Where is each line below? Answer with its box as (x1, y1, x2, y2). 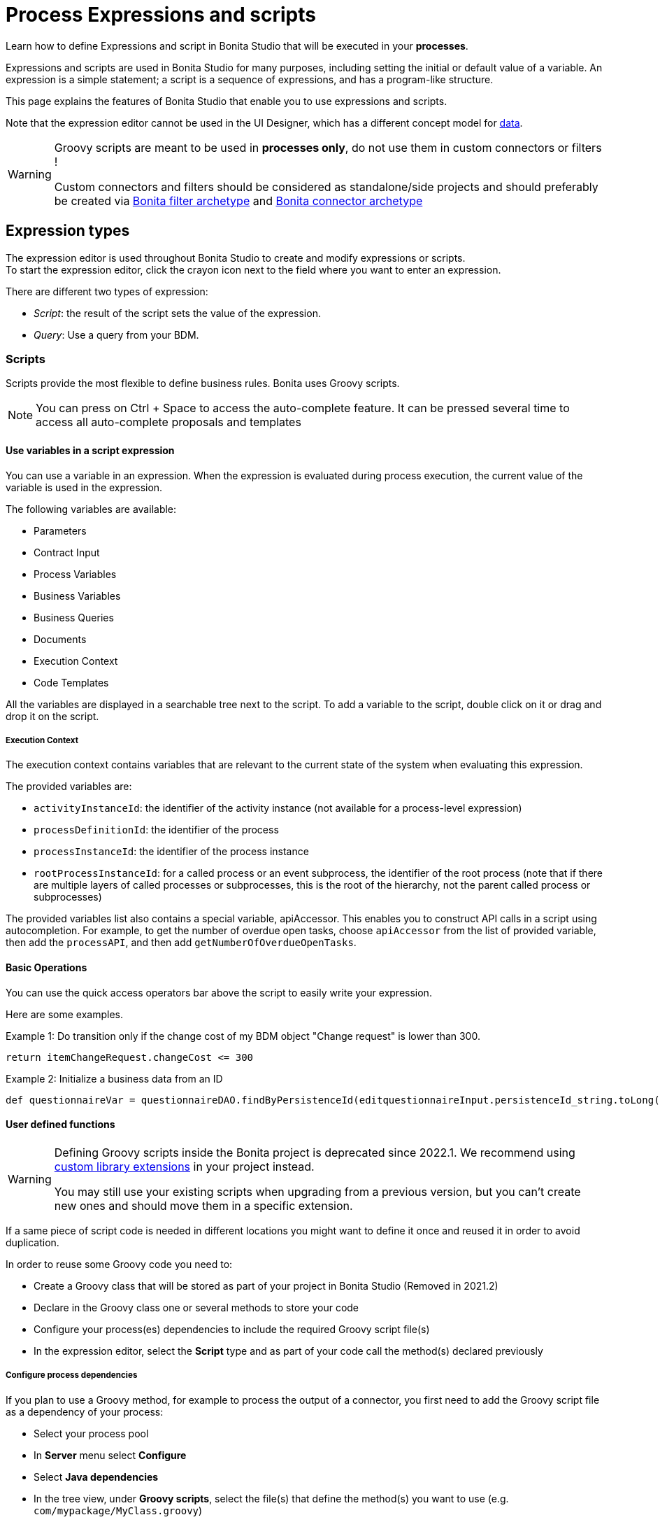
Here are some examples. (6, 1008, 124, 1020)
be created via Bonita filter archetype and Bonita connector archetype (54, 193, 423, 208)
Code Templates (34, 676, 109, 689)
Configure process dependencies (6, 1370, 138, 1381)
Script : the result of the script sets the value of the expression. (34, 306, 321, 319)
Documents (34, 633, 87, 645)
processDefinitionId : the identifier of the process (34, 824, 279, 836)
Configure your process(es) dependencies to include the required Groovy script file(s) (34, 1323, 430, 1335)
